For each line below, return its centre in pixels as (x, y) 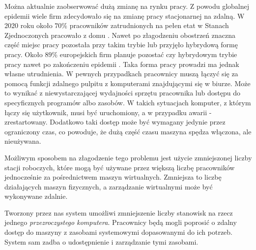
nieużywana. (23, 141)
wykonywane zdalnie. (36, 196)
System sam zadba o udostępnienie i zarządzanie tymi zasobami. (101, 241)
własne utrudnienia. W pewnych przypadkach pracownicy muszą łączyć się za (121, 74)
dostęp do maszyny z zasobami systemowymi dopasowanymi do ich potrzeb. (119, 232)
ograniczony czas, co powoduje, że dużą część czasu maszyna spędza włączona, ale (128, 131)
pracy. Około (24, 54)
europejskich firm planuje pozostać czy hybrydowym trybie (148, 54)
